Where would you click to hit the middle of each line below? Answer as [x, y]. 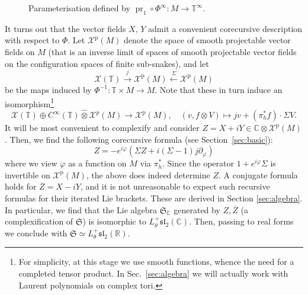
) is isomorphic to [114, 221]
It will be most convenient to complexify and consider [102, 128]
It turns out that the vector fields [65, 28]
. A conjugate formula [258, 174]
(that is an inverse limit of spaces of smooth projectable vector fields [172, 51]
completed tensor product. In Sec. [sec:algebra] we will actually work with [153, 273]
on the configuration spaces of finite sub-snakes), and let [107, 63]
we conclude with [36, 233]
